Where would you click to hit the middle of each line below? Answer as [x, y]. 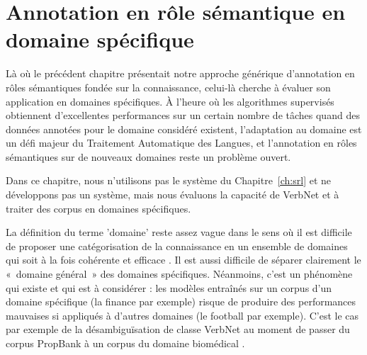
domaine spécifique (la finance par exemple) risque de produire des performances [181, 302]
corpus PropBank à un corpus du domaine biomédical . [125, 343]
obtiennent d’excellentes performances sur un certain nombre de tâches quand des [183, 115]
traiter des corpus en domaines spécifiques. [98, 208]
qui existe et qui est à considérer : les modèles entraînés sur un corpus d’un [169, 287]
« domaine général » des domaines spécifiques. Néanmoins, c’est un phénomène [179, 274]
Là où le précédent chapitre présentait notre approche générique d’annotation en [180, 73]
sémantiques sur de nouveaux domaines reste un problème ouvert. [148, 156]
